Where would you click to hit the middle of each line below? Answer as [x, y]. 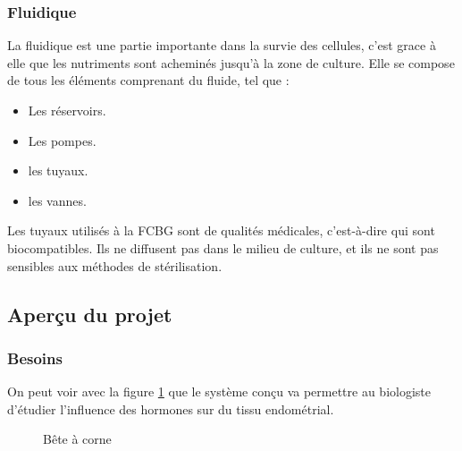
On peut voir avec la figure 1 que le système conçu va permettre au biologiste [219, 391]
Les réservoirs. [67, 110]
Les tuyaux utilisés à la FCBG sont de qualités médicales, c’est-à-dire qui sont [221, 230]
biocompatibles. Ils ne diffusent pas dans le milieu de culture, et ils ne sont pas [223, 247]
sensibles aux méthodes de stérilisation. [115, 265]
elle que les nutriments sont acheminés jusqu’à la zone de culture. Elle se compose [231, 62]
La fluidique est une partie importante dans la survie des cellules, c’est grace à [222, 45]
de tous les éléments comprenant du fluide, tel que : [148, 80]
